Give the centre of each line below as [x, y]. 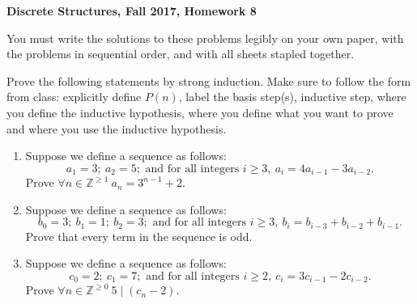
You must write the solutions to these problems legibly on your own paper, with [205, 38]
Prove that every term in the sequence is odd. [139, 236]
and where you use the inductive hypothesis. [117, 128]
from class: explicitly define [74, 97]
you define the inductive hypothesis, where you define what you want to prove [200, 112]
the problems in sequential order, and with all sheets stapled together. [181, 54]
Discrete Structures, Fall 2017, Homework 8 [132, 11]
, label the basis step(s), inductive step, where [292, 97]
